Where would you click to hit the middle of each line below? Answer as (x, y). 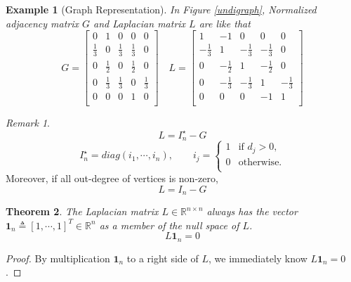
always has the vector (252, 211)
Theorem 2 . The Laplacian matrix (82, 211)
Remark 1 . (28, 123)
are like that (225, 23)
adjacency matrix (42, 23)
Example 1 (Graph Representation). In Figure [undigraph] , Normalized (161, 9)
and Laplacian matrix (140, 23)
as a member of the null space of (169, 225)
